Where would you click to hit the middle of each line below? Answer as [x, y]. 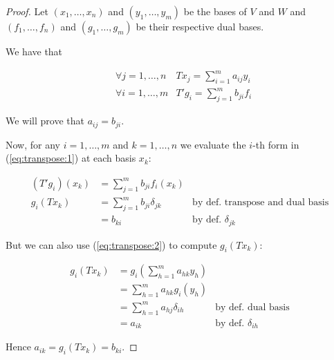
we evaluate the [213, 144]
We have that [34, 51]
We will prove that [45, 121]
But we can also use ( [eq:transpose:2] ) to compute [111, 244]
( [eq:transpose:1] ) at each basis [71, 158]
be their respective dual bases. [200, 26]
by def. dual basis [252, 307]
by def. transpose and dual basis [261, 203]
